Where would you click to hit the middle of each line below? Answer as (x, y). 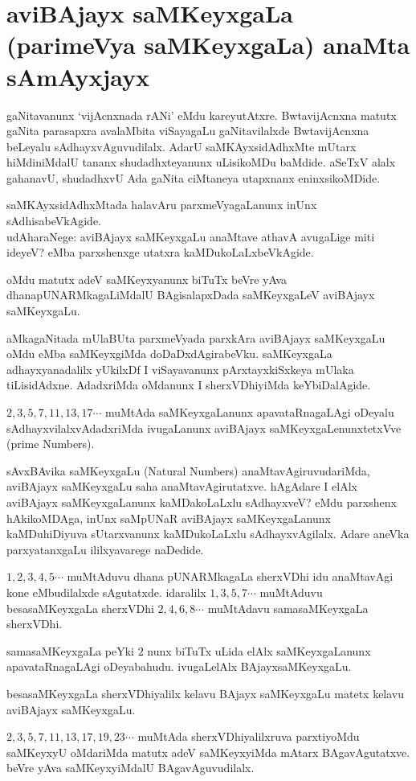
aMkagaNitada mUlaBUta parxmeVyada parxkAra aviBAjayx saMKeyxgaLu (196, 337)
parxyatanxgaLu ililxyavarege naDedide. (105, 549)
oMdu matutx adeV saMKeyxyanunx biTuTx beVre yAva (147, 279)
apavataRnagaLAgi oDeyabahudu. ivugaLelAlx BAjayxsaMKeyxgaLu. (179, 666)
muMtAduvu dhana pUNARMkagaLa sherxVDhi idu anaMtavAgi (230, 576)
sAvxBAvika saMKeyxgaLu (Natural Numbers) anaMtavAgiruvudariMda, (188, 470)
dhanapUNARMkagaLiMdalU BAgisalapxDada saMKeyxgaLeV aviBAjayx (191, 295)
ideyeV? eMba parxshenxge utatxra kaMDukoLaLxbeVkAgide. (160, 252)
